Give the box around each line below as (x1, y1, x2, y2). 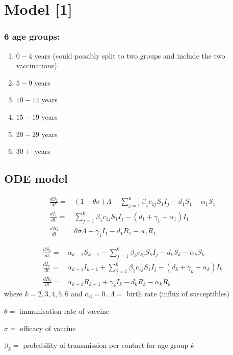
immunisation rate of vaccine (19, 305, 110, 316)
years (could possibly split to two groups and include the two (34, 50, 225, 61)
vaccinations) (16, 60, 57, 71)
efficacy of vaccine (20, 322, 76, 333)
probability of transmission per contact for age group (23, 340, 189, 350)
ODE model (4, 171, 68, 186)
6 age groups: (4, 30, 60, 43)
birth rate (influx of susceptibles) (126, 288, 229, 299)
